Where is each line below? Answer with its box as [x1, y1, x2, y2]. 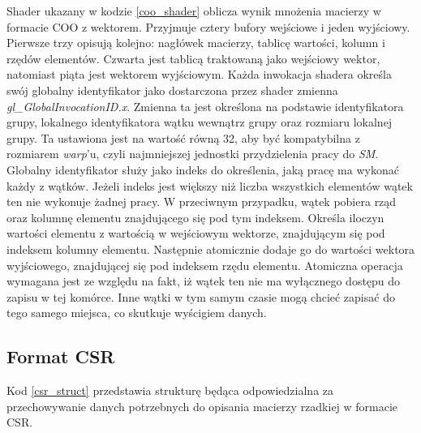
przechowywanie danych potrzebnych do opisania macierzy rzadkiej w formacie [6, 397, 398, 414]
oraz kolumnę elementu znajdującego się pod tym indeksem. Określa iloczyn [6, 208, 384, 225]
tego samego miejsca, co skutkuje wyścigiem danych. [6, 304, 267, 321]
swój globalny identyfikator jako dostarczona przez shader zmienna [6, 81, 338, 98]
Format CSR [6, 344, 115, 369]
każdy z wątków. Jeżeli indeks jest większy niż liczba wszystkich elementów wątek [6, 177, 413, 194]
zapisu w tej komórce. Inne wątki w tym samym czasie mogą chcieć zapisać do [6, 288, 395, 305]
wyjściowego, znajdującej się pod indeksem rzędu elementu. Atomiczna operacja [6, 256, 403, 273]
